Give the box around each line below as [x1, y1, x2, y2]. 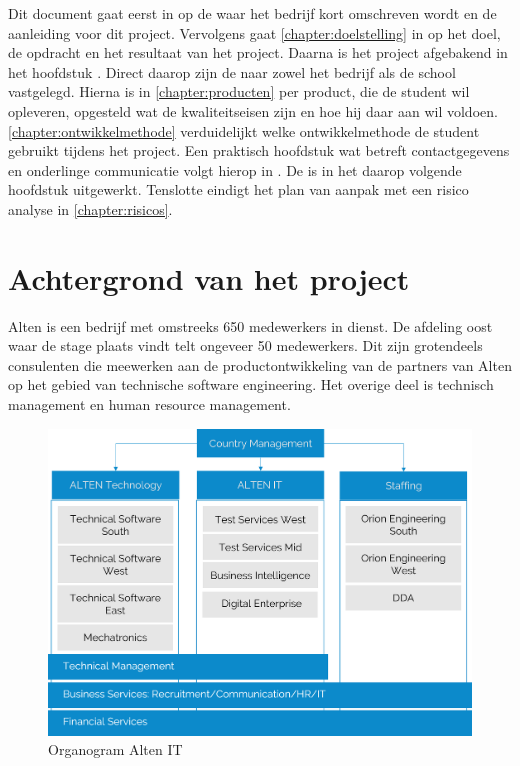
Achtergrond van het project [8, 257, 410, 298]
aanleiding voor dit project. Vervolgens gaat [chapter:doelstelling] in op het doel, [8, 22, 501, 43]
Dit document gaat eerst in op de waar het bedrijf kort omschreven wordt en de [8, 3, 497, 23]
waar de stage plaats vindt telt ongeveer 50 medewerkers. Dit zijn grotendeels [8, 335, 483, 356]
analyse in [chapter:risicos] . [8, 198, 173, 219]
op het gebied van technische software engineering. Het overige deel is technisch [8, 374, 494, 395]
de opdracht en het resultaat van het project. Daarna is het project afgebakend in [8, 42, 508, 63]
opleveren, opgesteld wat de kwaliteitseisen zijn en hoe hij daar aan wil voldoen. [8, 100, 498, 121]
